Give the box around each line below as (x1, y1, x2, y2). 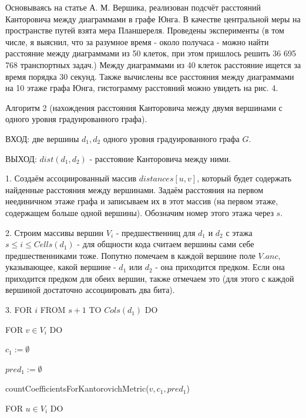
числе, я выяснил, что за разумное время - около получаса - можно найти (5, 35, 269, 48)
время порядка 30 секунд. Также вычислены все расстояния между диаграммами (5, 70, 294, 82)
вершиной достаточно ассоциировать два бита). (5, 284, 175, 296)
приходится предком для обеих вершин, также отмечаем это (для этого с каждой (5, 272, 294, 284)
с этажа (226, 226, 253, 238)
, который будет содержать (197, 172, 292, 184)
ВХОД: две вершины (5, 132, 79, 144)
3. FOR (5, 304, 32, 316)
